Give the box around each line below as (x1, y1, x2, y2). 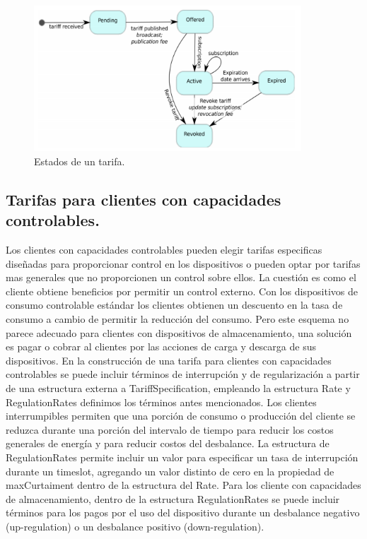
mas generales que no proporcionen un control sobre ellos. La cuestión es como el (6, 270, 356, 285)
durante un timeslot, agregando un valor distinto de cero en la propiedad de (6, 463, 334, 478)
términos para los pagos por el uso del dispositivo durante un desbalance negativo (6, 505, 360, 520)
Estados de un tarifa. (34, 153, 125, 168)
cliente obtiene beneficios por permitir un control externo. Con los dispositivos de (6, 283, 358, 298)
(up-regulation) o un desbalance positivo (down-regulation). (6, 519, 264, 533)
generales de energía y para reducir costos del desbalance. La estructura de (6, 436, 330, 451)
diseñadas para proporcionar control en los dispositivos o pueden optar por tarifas (6, 256, 361, 271)
